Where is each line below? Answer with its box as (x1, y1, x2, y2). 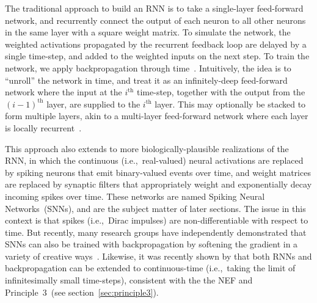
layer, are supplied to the (46, 97, 140, 110)
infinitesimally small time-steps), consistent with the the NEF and (5, 274, 253, 287)
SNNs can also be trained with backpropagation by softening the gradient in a (5, 238, 298, 250)
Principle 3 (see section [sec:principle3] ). (5, 285, 159, 298)
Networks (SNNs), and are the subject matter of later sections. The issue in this (5, 202, 306, 214)
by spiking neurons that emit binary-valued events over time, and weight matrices (5, 166, 311, 178)
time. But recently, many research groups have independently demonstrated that (5, 225, 307, 238)
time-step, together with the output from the (137, 86, 305, 98)
